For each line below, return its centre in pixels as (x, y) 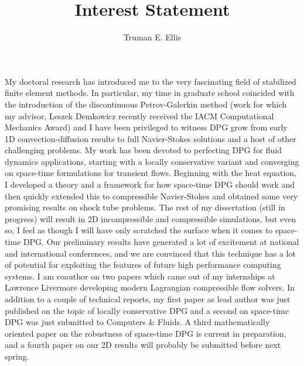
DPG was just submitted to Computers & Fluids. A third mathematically (137, 322)
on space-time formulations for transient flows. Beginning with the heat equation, (151, 173)
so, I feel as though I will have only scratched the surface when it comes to (139, 230)
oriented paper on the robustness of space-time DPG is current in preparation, (146, 333)
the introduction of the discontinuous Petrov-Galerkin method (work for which (146, 104)
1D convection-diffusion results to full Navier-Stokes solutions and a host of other (151, 138)
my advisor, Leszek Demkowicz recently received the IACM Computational (139, 115)
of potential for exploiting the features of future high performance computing (143, 265)
